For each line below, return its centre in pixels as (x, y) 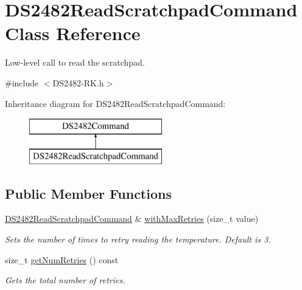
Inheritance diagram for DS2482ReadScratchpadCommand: (115, 103)
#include (22, 82)
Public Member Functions (88, 193)
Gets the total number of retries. (65, 280)
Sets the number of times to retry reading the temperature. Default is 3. (138, 239)
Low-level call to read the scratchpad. (75, 62)
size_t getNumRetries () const (62, 259)
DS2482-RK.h (78, 82)
